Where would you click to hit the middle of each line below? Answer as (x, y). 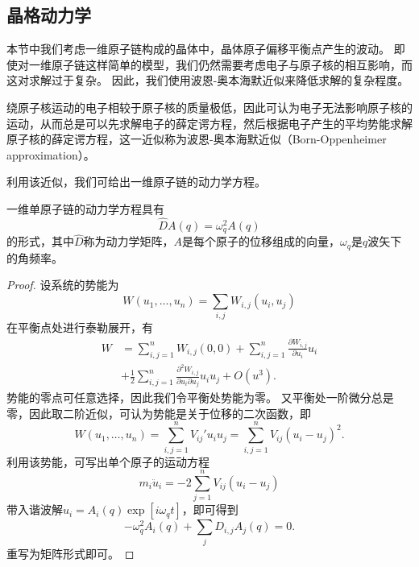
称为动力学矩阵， (129, 241)
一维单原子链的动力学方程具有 (85, 208)
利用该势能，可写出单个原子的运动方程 (108, 461)
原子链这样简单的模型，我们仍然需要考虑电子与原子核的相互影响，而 (232, 64)
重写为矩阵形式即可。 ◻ (71, 553)
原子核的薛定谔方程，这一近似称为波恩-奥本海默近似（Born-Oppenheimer (197, 139)
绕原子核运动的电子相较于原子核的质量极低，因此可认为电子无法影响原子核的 (209, 107)
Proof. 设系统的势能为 (63, 285)
